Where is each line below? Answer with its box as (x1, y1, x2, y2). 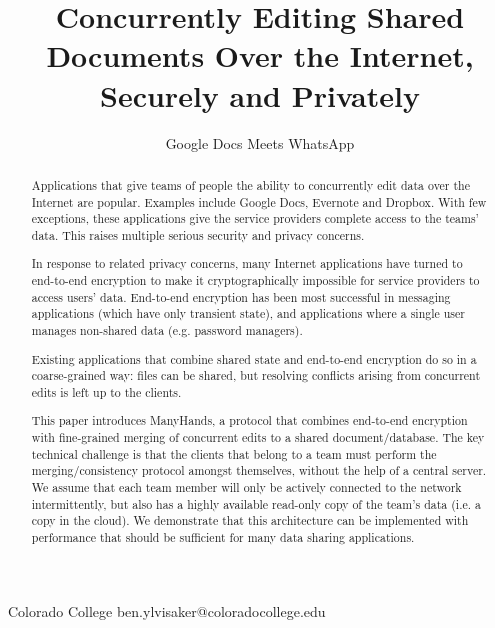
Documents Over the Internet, (46, 35, 474, 76)
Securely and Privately (100, 74, 420, 115)
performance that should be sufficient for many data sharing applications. (31, 529, 415, 546)
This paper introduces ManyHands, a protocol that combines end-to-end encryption (31, 412, 468, 429)
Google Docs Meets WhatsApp (165, 132, 355, 153)
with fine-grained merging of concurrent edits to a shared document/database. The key (31, 429, 485, 446)
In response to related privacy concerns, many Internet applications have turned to (31, 255, 463, 272)
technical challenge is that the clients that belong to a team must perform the (31, 445, 437, 462)
